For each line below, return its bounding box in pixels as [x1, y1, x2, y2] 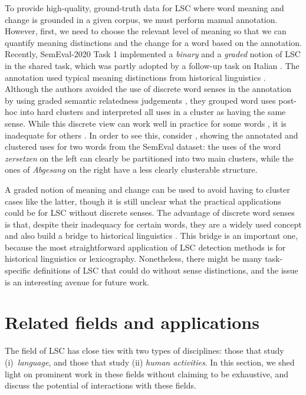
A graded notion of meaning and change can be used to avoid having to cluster [5, 183, 290, 195]
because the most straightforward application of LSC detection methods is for [5, 241, 286, 253]
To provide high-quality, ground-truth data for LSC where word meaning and [5, 2, 284, 14]
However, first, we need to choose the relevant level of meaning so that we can [5, 25, 287, 37]
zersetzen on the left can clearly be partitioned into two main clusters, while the [5, 152, 294, 164]
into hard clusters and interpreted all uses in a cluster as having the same [20, 106, 286, 118]
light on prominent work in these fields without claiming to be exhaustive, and [5, 367, 288, 380]
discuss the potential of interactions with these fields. [5, 379, 196, 391]
